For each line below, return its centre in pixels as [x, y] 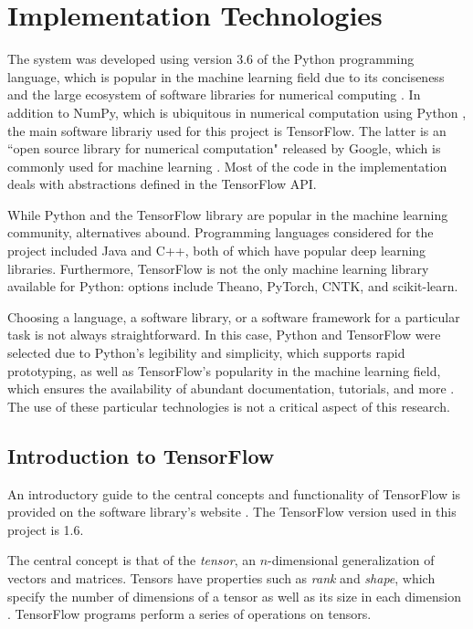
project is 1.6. [46, 529]
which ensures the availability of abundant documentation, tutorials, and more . [231, 388]
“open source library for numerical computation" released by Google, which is [224, 148]
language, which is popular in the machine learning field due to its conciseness [226, 76]
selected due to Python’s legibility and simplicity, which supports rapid [206, 353]
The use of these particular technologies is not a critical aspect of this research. [229, 406]
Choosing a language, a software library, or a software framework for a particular [234, 316]
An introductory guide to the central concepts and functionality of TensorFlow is [234, 493]
